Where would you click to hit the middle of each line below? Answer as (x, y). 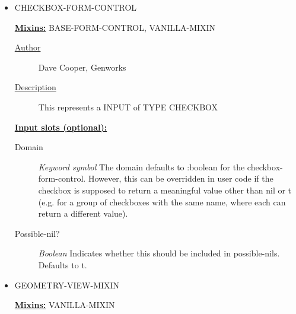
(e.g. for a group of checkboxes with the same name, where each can (162, 202)
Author (28, 47)
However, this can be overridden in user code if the (181, 178)
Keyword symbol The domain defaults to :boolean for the (141, 166)
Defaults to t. (63, 264)
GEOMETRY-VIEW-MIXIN (67, 285)
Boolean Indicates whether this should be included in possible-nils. (159, 253)
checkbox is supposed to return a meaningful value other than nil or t (165, 190)
